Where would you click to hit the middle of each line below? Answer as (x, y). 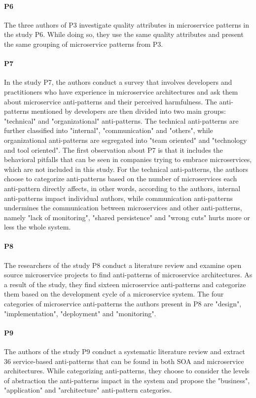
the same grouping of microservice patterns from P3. (84, 44)
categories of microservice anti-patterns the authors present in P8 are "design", (123, 304)
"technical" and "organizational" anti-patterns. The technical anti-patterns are (121, 120)
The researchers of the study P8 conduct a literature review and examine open (123, 265)
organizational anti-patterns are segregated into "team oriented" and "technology (126, 140)
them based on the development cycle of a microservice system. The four (114, 294)
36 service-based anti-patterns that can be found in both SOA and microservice (124, 361)
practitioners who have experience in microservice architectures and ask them (121, 91)
